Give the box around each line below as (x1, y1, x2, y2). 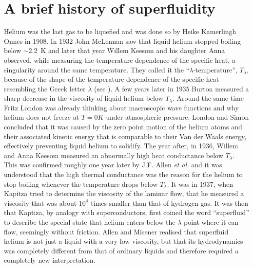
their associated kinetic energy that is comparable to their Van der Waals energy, (4, 131, 247, 141)
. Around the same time (173, 93, 244, 103)
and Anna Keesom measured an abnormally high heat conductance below (4, 150, 223, 160)
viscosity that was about (4, 197, 77, 208)
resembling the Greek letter (4, 83, 86, 93)
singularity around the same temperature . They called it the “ (4, 64, 190, 74)
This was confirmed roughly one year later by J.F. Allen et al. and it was (4, 160, 222, 170)
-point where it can (181, 217, 239, 227)
